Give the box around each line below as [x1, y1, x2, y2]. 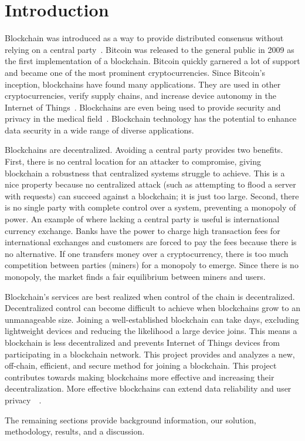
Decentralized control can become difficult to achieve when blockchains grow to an [5, 302, 300, 314]
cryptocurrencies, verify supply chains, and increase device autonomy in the [5, 89, 276, 102]
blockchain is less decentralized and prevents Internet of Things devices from [5, 336, 280, 348]
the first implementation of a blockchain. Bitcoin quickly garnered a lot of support [5, 55, 300, 67]
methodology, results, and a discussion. [5, 425, 145, 437]
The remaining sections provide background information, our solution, [5, 413, 256, 426]
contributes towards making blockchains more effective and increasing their [5, 370, 274, 383]
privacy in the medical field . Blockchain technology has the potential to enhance [5, 112, 297, 125]
